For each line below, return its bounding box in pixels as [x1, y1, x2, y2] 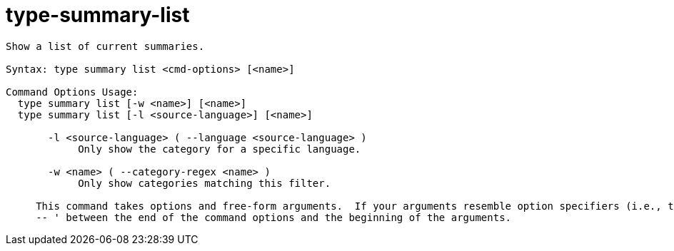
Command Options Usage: [6, 86, 139, 98]
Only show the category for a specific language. [78, 143, 361, 155]
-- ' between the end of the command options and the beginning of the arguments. [36, 211, 512, 223]
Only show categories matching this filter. [78, 177, 331, 189]
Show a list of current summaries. [6, 40, 205, 52]
